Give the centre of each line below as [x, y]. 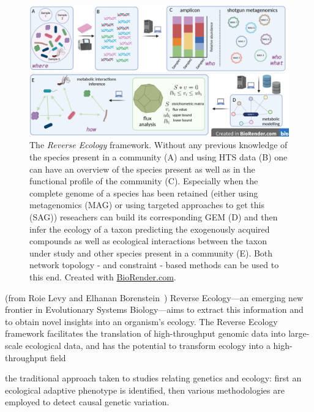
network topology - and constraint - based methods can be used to [154, 265]
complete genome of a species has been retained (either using [144, 193]
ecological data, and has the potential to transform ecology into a [148, 345]
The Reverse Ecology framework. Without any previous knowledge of [159, 145]
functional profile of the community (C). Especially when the [144, 181]
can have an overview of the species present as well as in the [142, 169]
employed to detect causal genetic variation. [87, 402]
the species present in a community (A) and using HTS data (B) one [159, 157]
